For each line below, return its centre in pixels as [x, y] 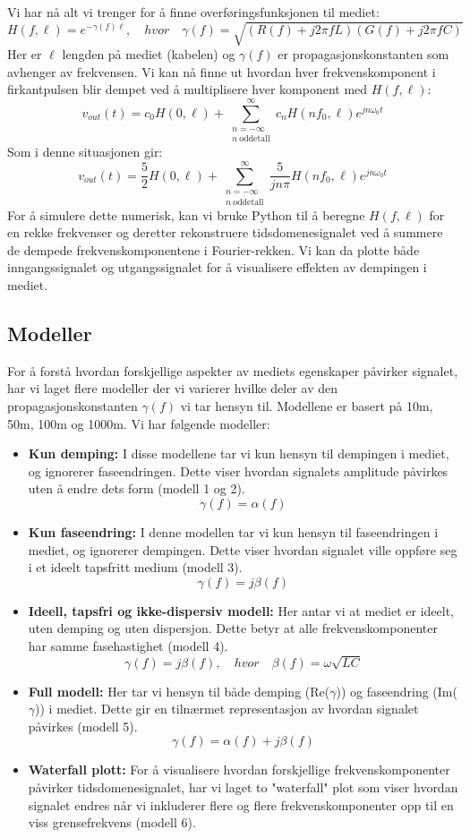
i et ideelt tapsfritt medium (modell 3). [135, 567]
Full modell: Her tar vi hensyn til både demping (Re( [179, 691]
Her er [25, 54]
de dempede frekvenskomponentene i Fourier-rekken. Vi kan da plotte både [214, 249]
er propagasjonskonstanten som [363, 54]
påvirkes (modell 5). [83, 726]
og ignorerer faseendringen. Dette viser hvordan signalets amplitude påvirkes [238, 470]
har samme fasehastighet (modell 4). [128, 645]
